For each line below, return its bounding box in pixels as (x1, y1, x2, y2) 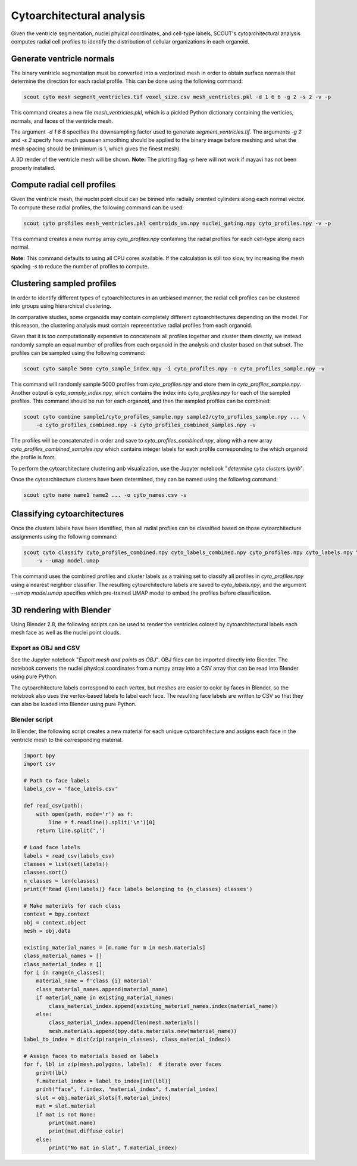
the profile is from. (11, 454, 57, 461)
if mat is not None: (36, 1111, 96, 1118)
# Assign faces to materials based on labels (23, 1053, 159, 1059)
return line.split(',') (36, 827, 105, 834)
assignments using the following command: (11, 533, 118, 540)
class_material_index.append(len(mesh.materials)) (48, 1019, 199, 1026)
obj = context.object (23, 919, 87, 926)
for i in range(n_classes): (23, 969, 105, 976)
